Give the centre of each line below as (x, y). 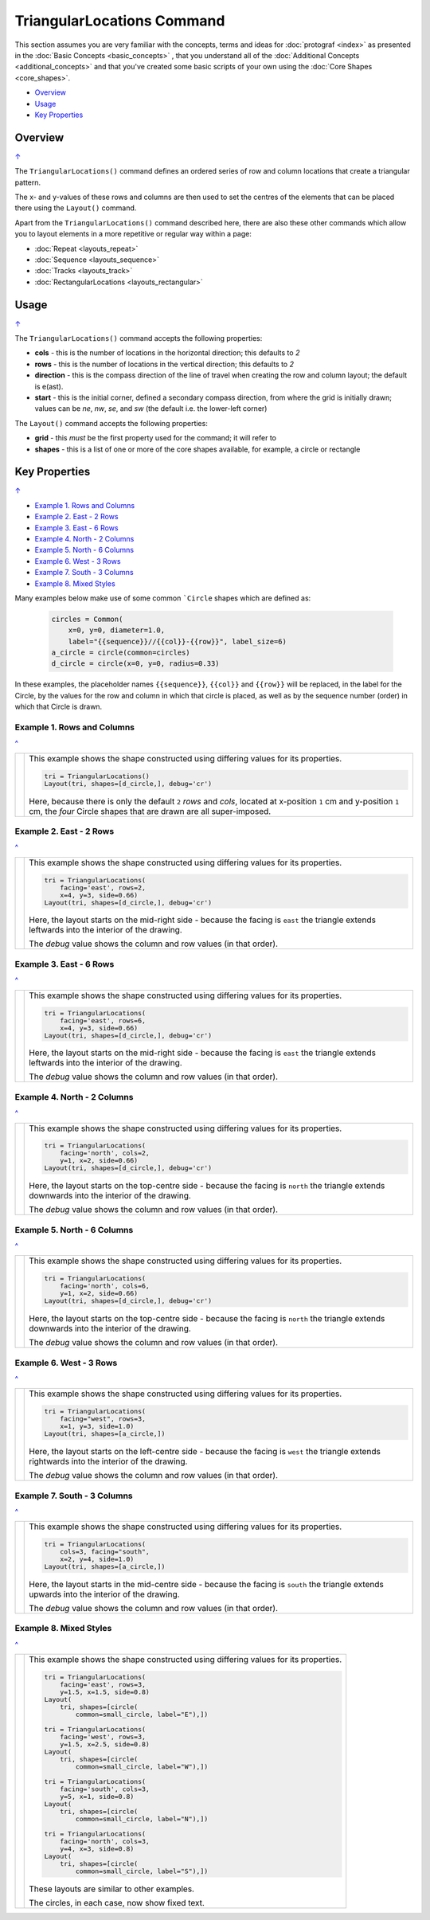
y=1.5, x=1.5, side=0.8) (105, 1692)
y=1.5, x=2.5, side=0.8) (105, 1744)
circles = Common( (87, 619)
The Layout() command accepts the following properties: (111, 423)
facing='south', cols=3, (105, 1789)
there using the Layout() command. (76, 208)
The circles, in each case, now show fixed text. (117, 1903)
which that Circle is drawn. (59, 707)
